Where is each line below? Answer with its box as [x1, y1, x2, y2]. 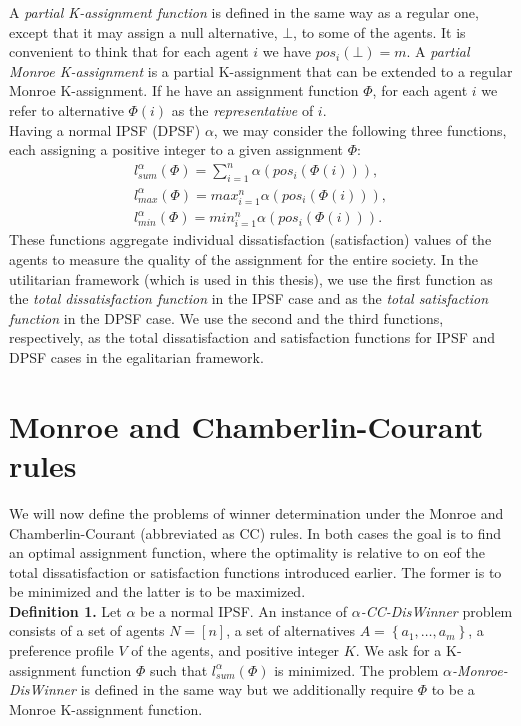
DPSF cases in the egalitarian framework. [9, 347, 264, 368]
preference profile [9, 640, 114, 661]
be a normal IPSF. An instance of [140, 600, 348, 621]
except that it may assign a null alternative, [9, 21, 278, 42]
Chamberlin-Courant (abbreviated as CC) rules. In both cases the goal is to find [9, 522, 502, 543]
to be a [431, 679, 475, 700]
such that [149, 659, 208, 680]
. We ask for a [355, 640, 442, 661]
